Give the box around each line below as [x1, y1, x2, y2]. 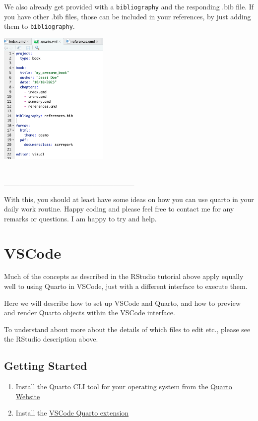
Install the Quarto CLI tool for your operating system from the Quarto [15, 381, 232, 392]
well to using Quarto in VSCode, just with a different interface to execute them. [4, 281, 248, 291]
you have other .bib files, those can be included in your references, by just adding [4, 11, 251, 21]
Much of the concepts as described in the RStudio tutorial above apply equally [4, 271, 244, 281]
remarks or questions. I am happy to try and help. [4, 213, 157, 223]
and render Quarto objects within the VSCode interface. [4, 307, 175, 318]
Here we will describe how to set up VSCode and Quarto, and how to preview [4, 297, 241, 308]
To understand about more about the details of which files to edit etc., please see [4, 324, 251, 334]
